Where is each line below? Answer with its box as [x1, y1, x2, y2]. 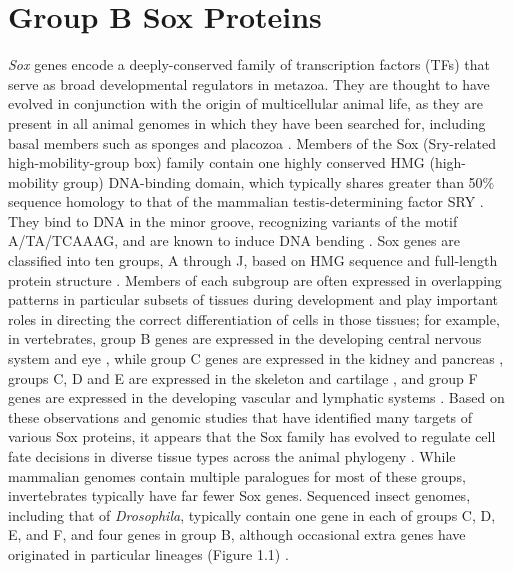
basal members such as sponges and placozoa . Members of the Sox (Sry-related [8, 132, 496, 153]
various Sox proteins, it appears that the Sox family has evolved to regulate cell [8, 426, 496, 447]
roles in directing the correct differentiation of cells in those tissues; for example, [8, 308, 500, 329]
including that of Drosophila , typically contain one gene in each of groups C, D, [8, 504, 496, 525]
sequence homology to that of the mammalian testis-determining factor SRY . [8, 191, 484, 212]
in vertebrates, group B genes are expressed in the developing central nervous [8, 328, 482, 349]
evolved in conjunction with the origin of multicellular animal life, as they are [8, 93, 484, 114]
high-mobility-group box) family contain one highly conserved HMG [8, 152, 425, 173]
